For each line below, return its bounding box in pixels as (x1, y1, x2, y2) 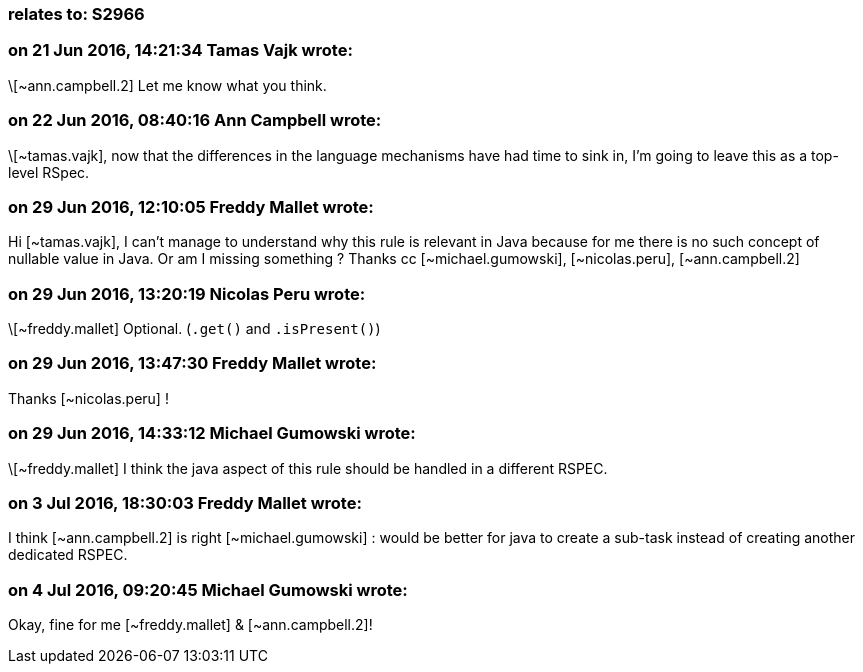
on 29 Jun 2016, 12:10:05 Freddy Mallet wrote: (8, 196, 374, 217)
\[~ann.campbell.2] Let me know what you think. (8, 76, 327, 94)
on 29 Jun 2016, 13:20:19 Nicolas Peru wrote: (8, 283, 366, 304)
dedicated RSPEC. (8, 546, 128, 564)
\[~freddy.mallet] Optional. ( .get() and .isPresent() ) (8, 320, 381, 337)
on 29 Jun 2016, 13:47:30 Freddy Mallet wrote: (8, 353, 377, 374)
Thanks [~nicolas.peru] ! (8, 389, 169, 407)
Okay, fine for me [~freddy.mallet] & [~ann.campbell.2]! (8, 616, 373, 633)
